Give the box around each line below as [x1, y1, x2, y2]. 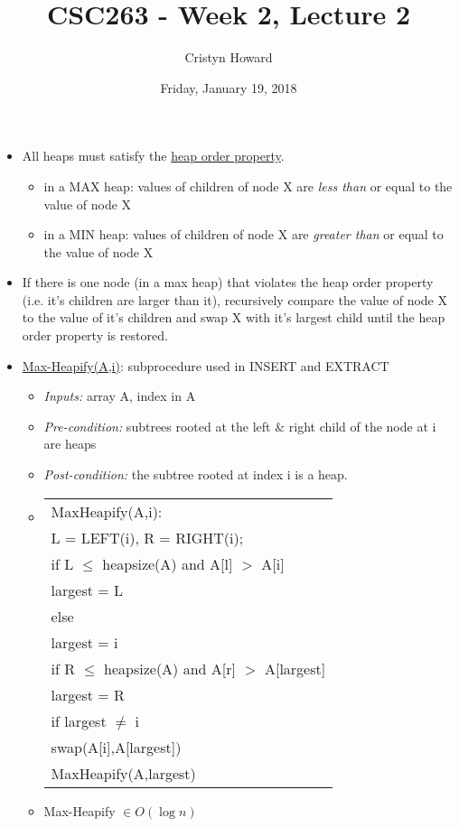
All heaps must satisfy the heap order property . [22, 146, 285, 165]
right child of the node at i [288, 416, 436, 435]
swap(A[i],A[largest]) [51, 736, 182, 757]
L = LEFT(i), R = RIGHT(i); [51, 526, 244, 548]
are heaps [43, 434, 97, 453]
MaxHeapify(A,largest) [51, 762, 196, 784]
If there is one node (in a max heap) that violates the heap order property [22, 273, 434, 292]
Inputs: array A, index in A [43, 386, 196, 405]
